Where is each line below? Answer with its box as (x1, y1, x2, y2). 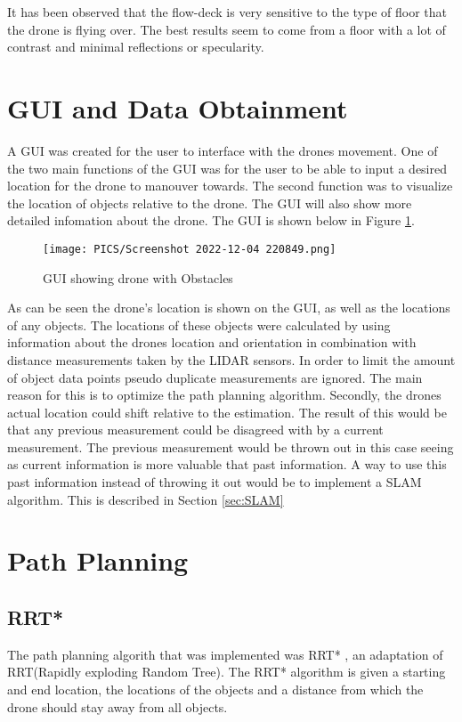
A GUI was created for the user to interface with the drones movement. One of (7, 141, 438, 159)
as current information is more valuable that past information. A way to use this (7, 455, 447, 474)
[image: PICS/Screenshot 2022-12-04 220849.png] (43, 242, 336, 256)
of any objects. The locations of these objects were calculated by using (7, 315, 391, 334)
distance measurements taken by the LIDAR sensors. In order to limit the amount (7, 350, 456, 369)
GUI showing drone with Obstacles (43, 268, 233, 287)
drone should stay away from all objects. (7, 697, 228, 716)
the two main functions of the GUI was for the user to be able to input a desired (7, 158, 448, 177)
